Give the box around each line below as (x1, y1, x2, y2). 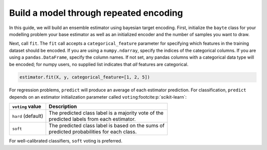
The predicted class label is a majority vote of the (48, 110, 164, 116)
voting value (12, 103, 42, 110)
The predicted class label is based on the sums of (48, 122, 165, 129)
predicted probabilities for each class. (48, 128, 137, 135)
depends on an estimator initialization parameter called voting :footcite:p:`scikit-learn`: (9, 94, 187, 100)
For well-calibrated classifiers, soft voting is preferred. (9, 138, 123, 144)
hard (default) (12, 112, 44, 119)
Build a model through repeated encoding (9, 7, 183, 18)
